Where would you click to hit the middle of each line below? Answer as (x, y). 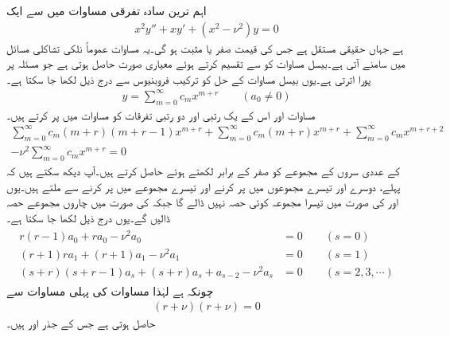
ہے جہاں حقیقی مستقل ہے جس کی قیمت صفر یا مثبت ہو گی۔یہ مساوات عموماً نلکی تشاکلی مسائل (205, 47)
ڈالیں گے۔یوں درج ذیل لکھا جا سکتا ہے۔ (89, 217)
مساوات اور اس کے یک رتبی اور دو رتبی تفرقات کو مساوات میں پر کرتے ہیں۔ (161, 114)
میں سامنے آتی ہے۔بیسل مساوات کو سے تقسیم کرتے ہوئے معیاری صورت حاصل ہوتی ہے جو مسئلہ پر (206, 63)
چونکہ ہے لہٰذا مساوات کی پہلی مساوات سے (110, 290)
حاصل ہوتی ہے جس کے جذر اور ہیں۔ (81, 323)
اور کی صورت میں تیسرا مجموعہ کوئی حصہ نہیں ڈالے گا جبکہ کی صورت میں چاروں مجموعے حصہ (203, 202)
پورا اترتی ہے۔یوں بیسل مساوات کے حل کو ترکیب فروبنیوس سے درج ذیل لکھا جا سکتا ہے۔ (189, 78)
